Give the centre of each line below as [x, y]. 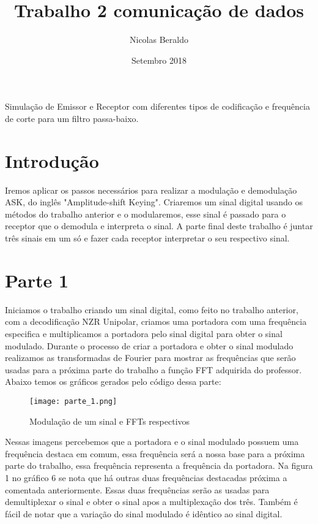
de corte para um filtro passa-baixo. [72, 118]
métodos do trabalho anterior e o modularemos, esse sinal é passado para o [146, 214]
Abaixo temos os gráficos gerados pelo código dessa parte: [113, 382]
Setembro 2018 [159, 60]
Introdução [52, 160]
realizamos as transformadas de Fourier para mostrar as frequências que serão [150, 358]
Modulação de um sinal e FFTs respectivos [110, 421]
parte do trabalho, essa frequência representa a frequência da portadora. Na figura [159, 465]
